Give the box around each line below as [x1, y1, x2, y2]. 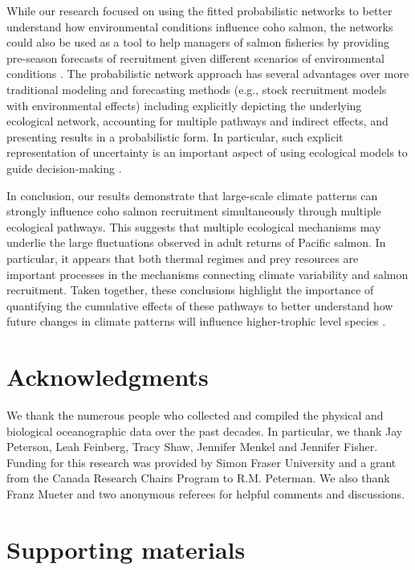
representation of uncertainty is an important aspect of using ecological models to [6, 144, 408, 161]
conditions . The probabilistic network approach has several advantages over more [6, 65, 409, 82]
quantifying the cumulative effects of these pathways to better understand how [6, 297, 393, 314]
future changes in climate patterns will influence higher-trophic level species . [6, 313, 386, 330]
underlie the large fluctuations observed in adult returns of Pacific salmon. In [6, 234, 386, 251]
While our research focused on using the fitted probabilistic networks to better [6, 2, 393, 18]
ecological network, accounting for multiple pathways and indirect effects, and [6, 113, 389, 129]
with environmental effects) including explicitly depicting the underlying [6, 96, 362, 113]
